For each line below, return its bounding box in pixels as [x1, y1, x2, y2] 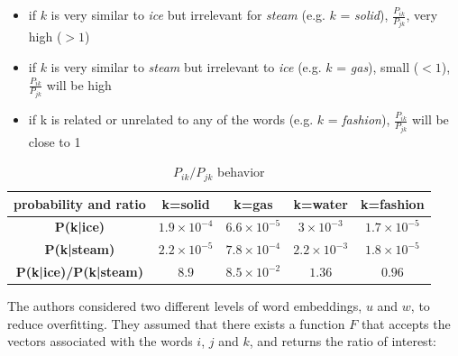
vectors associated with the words [7, 332, 193, 351]
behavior [216, 162, 265, 181]
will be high [46, 75, 112, 94]
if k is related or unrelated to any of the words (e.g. [28, 110, 314, 129]
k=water [293, 194, 348, 213]
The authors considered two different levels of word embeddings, [7, 297, 362, 315]
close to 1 [28, 132, 81, 151]
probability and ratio [14, 194, 146, 213]
